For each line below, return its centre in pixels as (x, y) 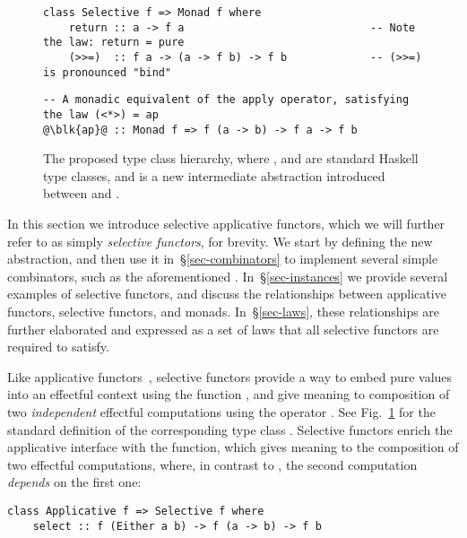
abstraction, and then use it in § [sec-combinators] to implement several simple (223, 259)
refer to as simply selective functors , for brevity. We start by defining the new (220, 241)
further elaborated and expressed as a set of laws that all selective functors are (223, 329)
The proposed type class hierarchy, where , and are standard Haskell (231, 158)
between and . (82, 193)
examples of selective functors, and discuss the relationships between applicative (227, 294)
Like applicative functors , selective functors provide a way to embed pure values (230, 376)
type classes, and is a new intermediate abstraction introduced (214, 175)
